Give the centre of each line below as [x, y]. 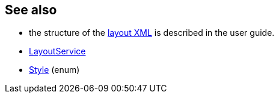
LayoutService [57, 51]
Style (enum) [54, 70]
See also [31, 10]
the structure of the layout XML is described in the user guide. [152, 33]
